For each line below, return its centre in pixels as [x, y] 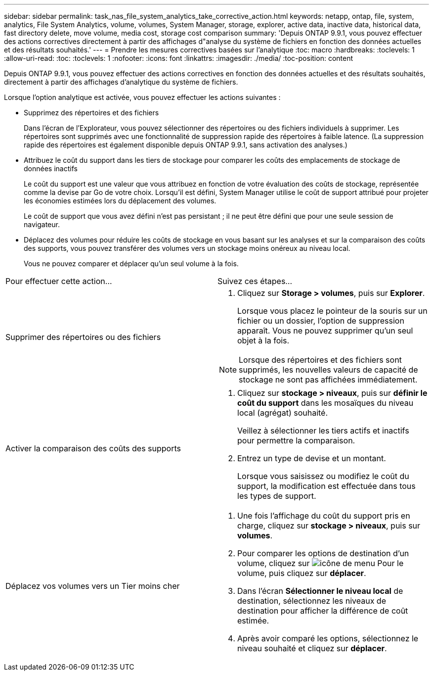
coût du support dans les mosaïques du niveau [325, 403]
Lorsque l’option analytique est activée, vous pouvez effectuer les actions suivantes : [142, 97]
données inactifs [51, 169]
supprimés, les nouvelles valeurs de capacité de [328, 370]
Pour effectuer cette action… [59, 281]
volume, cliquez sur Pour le [321, 563]
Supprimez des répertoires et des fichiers [91, 113]
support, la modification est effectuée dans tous [326, 486]
